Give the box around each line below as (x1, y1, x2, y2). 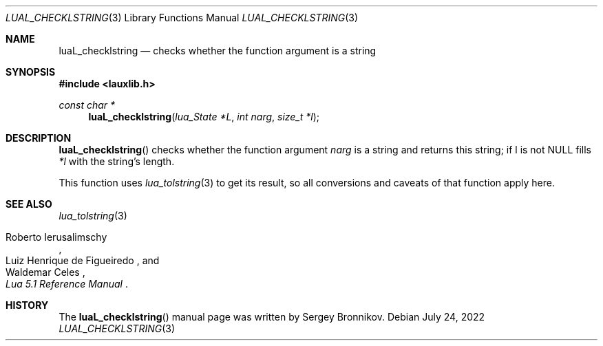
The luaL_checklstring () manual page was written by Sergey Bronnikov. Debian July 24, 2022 (59, 311, 485, 323)
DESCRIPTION (6, 132, 72, 144)
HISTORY (6, 299, 49, 311)
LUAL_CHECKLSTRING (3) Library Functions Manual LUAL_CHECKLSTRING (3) (6, 12, 359, 23)
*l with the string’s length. (59, 155, 175, 167)
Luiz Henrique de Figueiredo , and (6, 255, 160, 266)
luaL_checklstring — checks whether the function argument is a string (59, 45, 377, 56)
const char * (59, 99, 116, 111)
